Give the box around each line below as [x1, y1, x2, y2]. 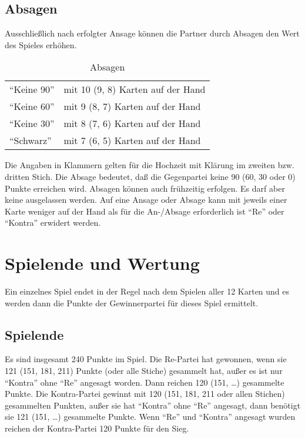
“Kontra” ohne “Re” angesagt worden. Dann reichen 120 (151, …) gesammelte [5, 376, 284, 388]
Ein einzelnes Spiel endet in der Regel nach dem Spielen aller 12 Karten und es [5, 285, 290, 297]
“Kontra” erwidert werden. [5, 216, 101, 229]
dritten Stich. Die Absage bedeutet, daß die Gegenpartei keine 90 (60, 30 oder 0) [5, 170, 296, 182]
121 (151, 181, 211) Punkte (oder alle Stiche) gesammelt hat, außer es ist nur [5, 365, 283, 377]
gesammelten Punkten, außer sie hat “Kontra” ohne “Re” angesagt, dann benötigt [5, 399, 301, 411]
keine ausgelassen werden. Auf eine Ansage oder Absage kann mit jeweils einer [5, 193, 287, 206]
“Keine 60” [9, 99, 55, 113]
